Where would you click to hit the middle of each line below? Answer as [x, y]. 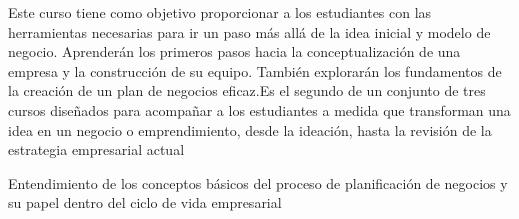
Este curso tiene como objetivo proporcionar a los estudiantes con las [220, 12]
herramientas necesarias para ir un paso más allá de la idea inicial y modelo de [249, 31]
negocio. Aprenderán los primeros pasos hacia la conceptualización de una [234, 51]
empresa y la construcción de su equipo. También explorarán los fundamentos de [255, 70]
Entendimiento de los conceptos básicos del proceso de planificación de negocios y [258, 182]
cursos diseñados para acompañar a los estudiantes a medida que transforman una [259, 109]
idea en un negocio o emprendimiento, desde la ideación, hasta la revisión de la [250, 129]
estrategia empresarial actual [96, 149]
